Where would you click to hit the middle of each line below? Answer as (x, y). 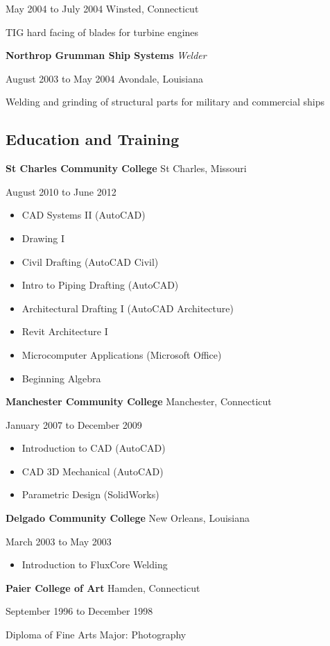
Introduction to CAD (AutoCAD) (94, 448)
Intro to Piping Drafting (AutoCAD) (100, 285)
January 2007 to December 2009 (74, 424)
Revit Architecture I (65, 331)
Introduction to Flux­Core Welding (95, 564)
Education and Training (93, 139)
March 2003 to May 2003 (59, 541)
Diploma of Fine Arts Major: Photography (96, 635)
